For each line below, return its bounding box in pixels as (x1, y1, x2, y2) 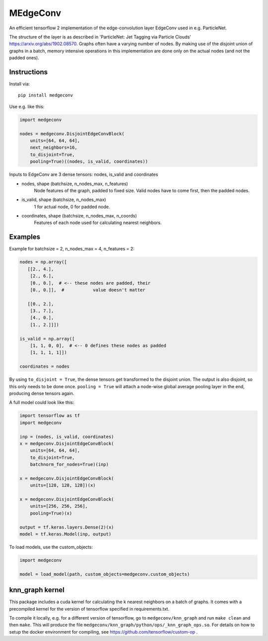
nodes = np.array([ (19, 259, 67, 265)
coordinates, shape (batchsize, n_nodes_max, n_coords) (21, 213, 137, 219)
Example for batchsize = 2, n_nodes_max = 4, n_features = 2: (9, 246, 134, 252)
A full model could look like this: (9, 400, 74, 406)
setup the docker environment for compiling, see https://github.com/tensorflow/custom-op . (9, 629, 198, 635)
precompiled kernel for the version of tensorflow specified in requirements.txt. (9, 606, 170, 612)
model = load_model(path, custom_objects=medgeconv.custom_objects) (19, 571, 190, 577)
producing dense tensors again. (9, 390, 74, 396)
